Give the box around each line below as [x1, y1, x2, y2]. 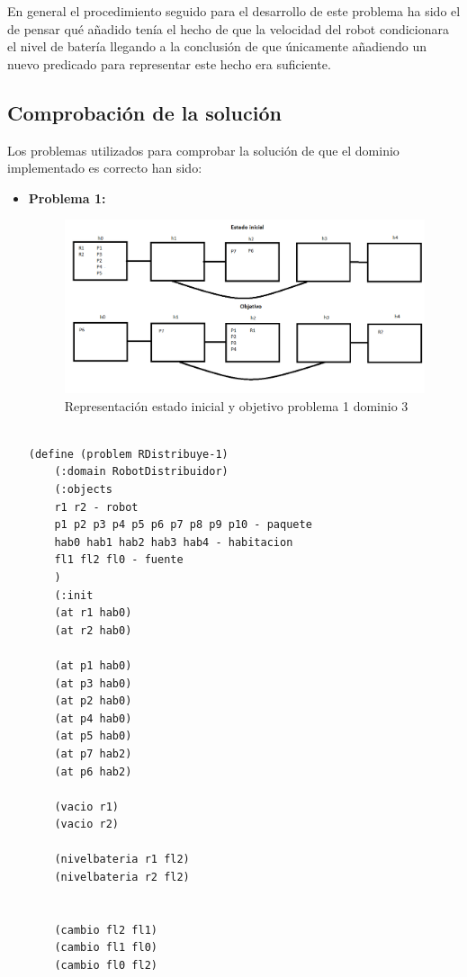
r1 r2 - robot [54, 500, 139, 514]
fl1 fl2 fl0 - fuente [54, 553, 184, 567]
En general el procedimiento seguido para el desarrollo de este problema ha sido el [7, 2, 461, 20]
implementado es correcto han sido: [7, 158, 202, 177]
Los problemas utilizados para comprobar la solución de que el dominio [7, 140, 400, 159]
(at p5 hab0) [54, 730, 132, 743]
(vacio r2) [54, 818, 120, 831]
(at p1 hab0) [54, 659, 132, 672]
